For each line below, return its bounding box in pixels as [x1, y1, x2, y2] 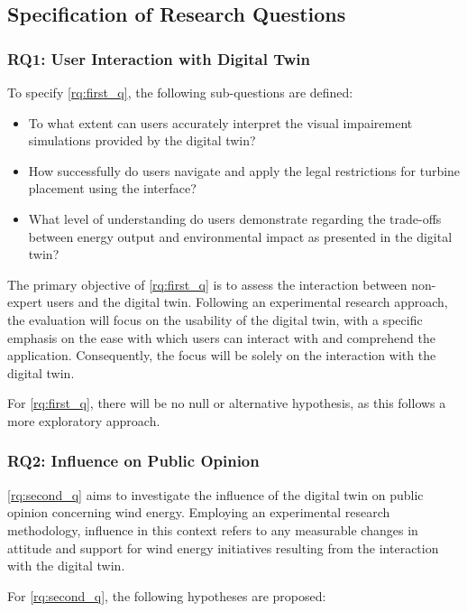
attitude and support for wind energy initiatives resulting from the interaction [7, 538, 439, 557]
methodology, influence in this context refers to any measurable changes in [7, 520, 418, 539]
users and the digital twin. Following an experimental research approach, [46, 292, 448, 311]
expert [7, 292, 42, 311]
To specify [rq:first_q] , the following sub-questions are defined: [7, 83, 353, 101]
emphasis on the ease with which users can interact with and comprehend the [7, 328, 435, 347]
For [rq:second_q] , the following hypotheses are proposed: [7, 586, 326, 605]
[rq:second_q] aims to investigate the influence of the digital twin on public [7, 485, 424, 504]
